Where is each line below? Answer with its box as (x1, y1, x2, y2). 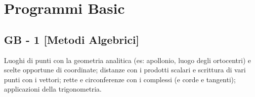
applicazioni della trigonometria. (4, 84, 102, 94)
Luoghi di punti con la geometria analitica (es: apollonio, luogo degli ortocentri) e (4, 55, 251, 65)
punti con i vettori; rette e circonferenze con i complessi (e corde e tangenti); (4, 74, 236, 84)
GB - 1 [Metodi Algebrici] (4, 32, 139, 47)
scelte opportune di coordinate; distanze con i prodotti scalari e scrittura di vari (4, 65, 246, 75)
